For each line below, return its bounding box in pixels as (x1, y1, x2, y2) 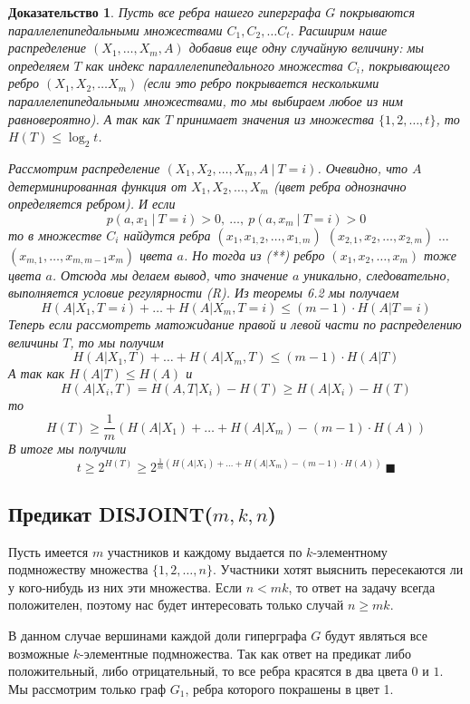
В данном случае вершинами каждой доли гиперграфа (8, 625, 307, 644)
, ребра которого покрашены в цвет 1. (185, 679, 394, 698)
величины (8, 332, 59, 351)
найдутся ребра (123, 225, 211, 244)
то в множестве (8, 225, 102, 244)
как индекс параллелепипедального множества (85, 55, 343, 74)
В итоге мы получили (8, 439, 127, 458)
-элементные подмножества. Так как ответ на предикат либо (80, 643, 411, 662)
